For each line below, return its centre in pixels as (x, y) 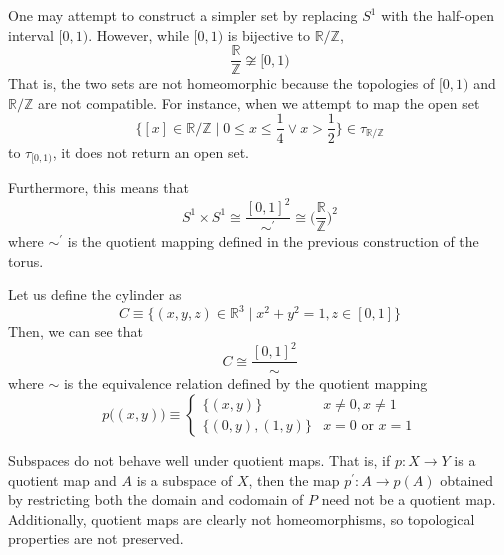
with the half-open (437, 15)
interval (31, 34)
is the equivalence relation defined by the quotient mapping (245, 383)
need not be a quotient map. (408, 499)
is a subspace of (184, 479)
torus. (26, 260)
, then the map (294, 479)
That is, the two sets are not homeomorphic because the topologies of (221, 83)
